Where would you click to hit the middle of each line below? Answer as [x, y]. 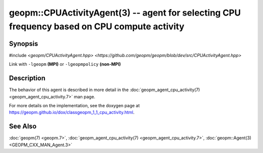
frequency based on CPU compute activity [97, 26]
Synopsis [24, 44]
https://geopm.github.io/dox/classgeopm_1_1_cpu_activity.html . [72, 113]
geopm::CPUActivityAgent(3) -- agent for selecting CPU [125, 13]
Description [27, 78]
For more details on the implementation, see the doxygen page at [74, 105]
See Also [23, 126]
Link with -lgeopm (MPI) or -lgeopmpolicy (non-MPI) [65, 64]
